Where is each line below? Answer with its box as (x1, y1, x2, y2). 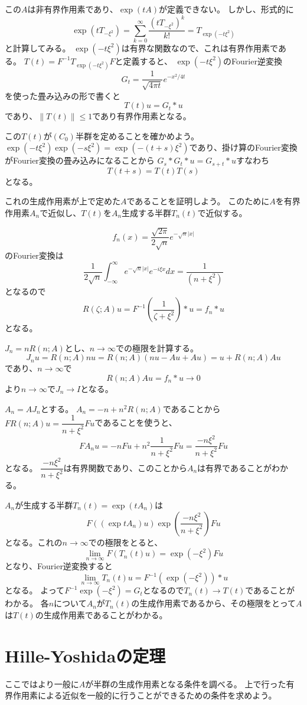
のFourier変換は (5, 249, 64, 262)
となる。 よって (5, 584, 65, 596)
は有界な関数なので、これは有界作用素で (121, 41, 278, 54)
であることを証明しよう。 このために (126, 195, 270, 207)
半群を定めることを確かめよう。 (75, 129, 200, 142)
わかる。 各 (5, 597, 49, 609)
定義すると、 (123, 54, 172, 67)
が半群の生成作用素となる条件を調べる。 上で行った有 (85, 677, 295, 690)
